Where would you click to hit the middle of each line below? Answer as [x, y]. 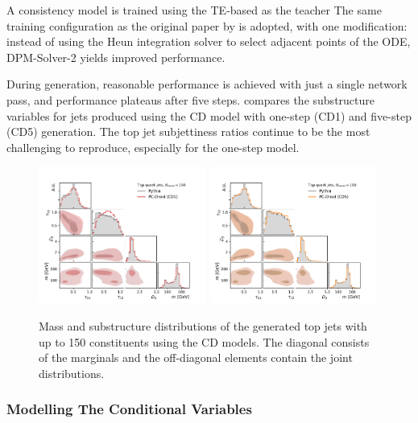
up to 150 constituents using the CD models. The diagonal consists [204, 341]
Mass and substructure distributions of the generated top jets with [203, 325]
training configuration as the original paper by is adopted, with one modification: [207, 25]
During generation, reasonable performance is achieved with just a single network [207, 84]
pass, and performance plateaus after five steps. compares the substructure [191, 99]
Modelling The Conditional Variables [129, 409]
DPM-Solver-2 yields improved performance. [116, 57]
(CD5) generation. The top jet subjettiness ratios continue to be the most [188, 131]
